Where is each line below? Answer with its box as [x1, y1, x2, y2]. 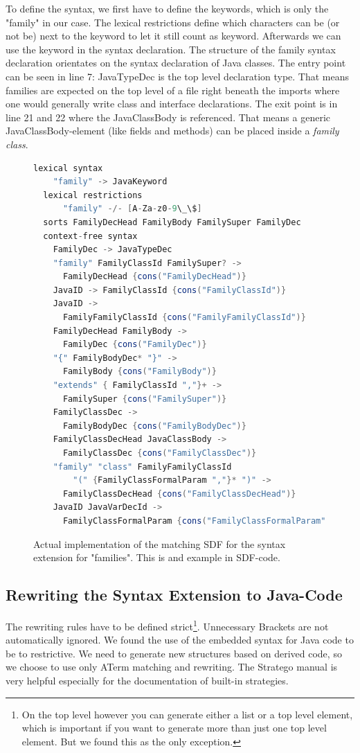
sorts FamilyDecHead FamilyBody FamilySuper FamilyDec [43, 217, 301, 227]
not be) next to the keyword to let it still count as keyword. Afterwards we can [6, 28, 341, 43]
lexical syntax [33, 163, 103, 173]
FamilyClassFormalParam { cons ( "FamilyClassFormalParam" [62, 515, 326, 526]
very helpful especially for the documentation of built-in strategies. [6, 673, 289, 687]
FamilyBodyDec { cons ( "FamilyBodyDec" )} [62, 420, 246, 431]
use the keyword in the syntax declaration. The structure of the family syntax [6, 42, 336, 56]
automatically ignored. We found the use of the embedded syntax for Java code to [6, 632, 354, 647]
